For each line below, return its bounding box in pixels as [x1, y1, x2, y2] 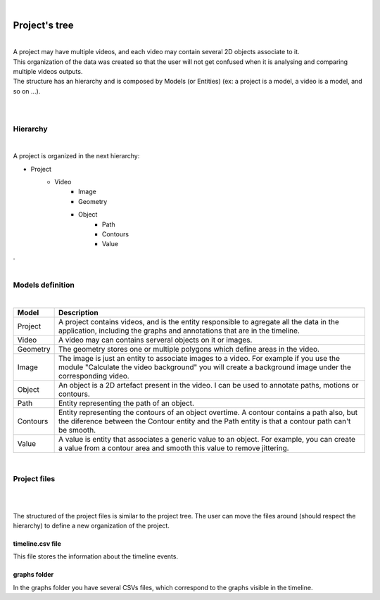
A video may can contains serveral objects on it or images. [58, 335, 253, 345]
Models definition [13, 280, 75, 290]
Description [58, 307, 99, 317]
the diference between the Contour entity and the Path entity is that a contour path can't [58, 416, 351, 426]
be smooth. [58, 425, 96, 435]
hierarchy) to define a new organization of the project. [13, 521, 170, 530]
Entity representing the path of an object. [58, 398, 195, 408]
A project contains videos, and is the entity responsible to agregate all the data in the [58, 317, 339, 326]
